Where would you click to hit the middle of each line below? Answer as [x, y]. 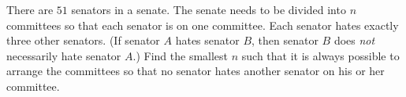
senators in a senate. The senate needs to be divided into [209, 9]
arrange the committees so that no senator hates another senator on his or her [196, 71]
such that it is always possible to [320, 55]
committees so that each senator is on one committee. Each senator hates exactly [203, 25]
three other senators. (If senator [83, 40]
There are [30, 9]
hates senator [207, 40]
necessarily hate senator [64, 55]
